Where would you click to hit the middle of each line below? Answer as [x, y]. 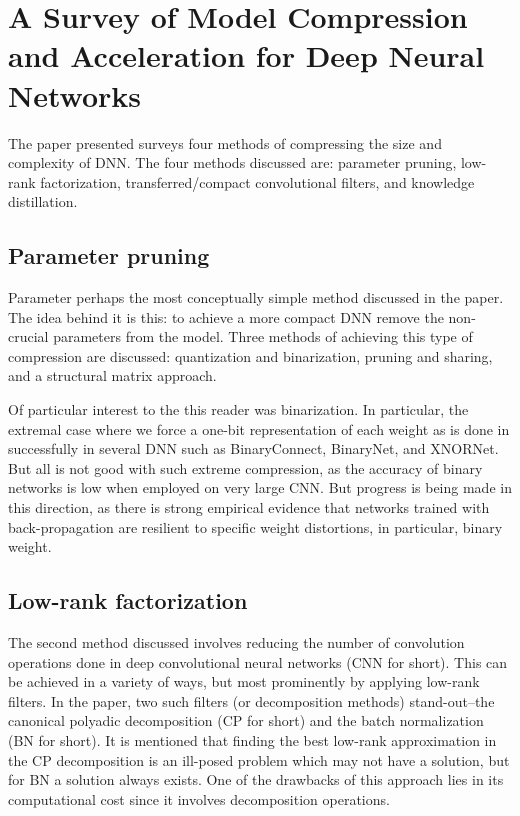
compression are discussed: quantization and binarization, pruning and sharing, [250, 355]
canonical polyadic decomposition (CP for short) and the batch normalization [246, 720]
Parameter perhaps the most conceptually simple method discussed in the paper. [256, 297]
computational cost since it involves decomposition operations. [199, 798]
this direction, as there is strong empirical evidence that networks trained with [249, 507]
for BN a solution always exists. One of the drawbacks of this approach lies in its [256, 779]
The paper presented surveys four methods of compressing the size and [225, 142]
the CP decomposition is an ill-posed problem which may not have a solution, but [259, 759]
